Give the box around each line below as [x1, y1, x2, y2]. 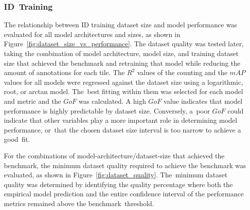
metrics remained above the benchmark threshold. [4, 198, 154, 208]
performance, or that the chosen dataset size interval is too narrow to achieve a [4, 124, 241, 134]
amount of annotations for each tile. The [4, 67, 125, 77]
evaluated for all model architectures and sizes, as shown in [4, 29, 180, 39]
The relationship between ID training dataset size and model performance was [4, 19, 237, 30]
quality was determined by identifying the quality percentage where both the [4, 179, 233, 189]
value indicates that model [163, 95, 243, 106]
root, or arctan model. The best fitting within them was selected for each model [4, 86, 243, 96]
